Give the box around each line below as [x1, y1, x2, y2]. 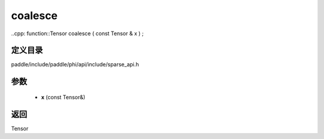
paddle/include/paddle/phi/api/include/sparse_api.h [11, 61, 139, 68]
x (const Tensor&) [41, 93, 86, 101]
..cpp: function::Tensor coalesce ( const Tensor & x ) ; [11, 30, 144, 37]
